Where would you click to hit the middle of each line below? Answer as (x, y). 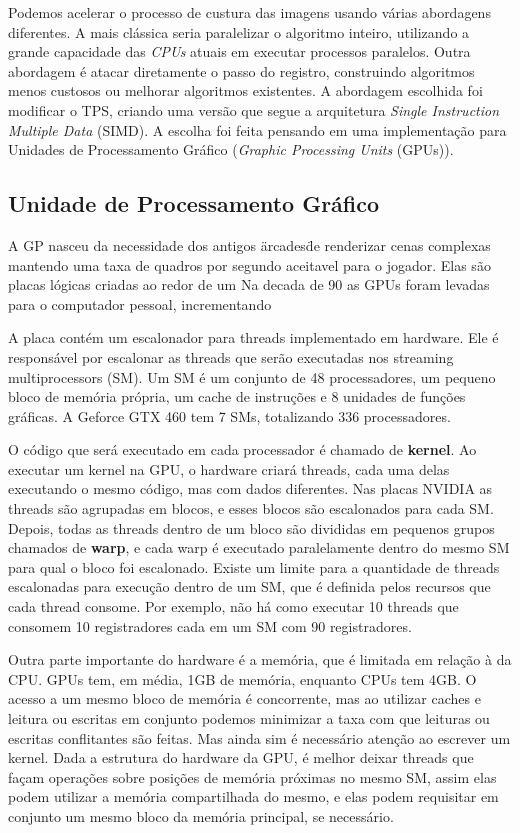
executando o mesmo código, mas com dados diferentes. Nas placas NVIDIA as (250, 488)
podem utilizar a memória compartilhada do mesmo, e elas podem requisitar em (253, 796)
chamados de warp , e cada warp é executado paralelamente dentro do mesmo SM (259, 547)
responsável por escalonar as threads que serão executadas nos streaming (231, 356)
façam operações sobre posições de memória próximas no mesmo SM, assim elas (252, 776)
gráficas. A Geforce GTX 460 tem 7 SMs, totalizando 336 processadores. (229, 415)
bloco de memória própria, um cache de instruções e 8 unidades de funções (237, 396)
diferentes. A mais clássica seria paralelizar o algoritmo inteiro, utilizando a (239, 31)
